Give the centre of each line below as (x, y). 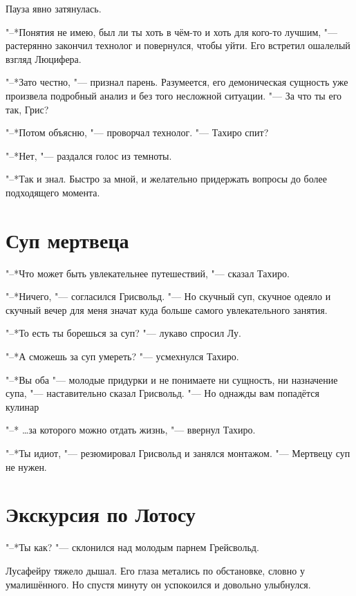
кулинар (22, 406)
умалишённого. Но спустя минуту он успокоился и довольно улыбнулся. (158, 584)
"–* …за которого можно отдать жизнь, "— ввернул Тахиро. (131, 430)
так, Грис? (27, 109)
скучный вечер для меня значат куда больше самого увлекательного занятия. (167, 309)
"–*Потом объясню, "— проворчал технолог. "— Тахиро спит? (137, 132)
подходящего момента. (53, 192)
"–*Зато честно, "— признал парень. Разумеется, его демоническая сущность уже (177, 82)
